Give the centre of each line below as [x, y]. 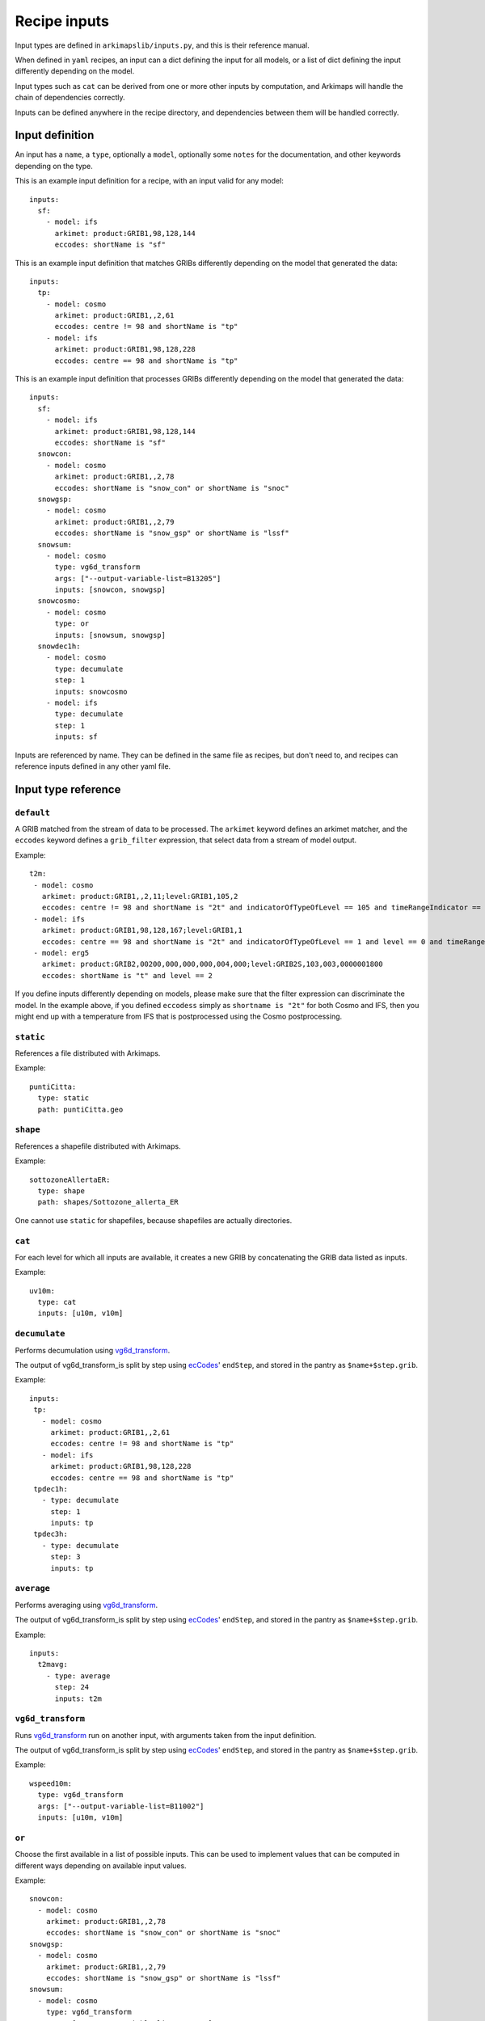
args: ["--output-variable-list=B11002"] [121, 1806]
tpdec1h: [51, 1489]
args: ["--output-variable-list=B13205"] [138, 578]
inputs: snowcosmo [91, 692]
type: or [72, 624]
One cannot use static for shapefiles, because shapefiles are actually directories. [154, 1220]
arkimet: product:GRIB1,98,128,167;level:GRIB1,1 [142, 930]
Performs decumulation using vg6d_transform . [93, 1350]
